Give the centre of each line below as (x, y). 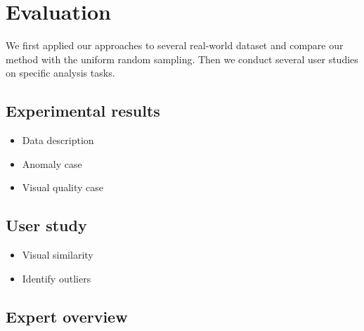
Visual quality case (63, 187)
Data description (58, 140)
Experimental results (83, 111)
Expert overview (67, 316)
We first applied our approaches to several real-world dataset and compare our (175, 45)
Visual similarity (58, 255)
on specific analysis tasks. (60, 73)
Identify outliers (57, 278)
